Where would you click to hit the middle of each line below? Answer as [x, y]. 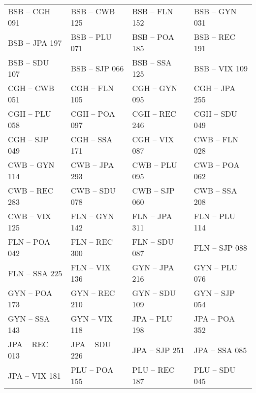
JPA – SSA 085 [220, 350]
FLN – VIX [91, 267]
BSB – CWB [93, 11]
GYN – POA [30, 293]
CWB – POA [217, 165]
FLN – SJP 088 [221, 247]
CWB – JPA [92, 165]
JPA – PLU [152, 318]
